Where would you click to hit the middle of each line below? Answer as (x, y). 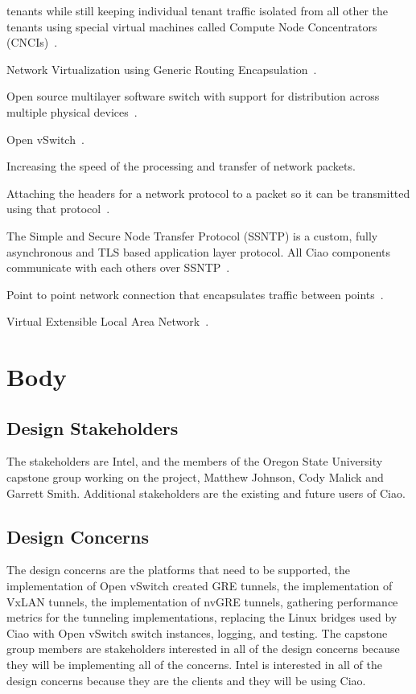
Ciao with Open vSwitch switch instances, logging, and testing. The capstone (197, 632)
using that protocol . (58, 209)
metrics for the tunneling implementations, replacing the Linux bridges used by (202, 617)
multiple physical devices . (72, 111)
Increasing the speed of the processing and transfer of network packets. (181, 166)
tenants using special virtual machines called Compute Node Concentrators (192, 26)
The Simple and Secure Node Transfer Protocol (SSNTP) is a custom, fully (192, 235)
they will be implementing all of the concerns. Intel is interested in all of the (194, 665)
